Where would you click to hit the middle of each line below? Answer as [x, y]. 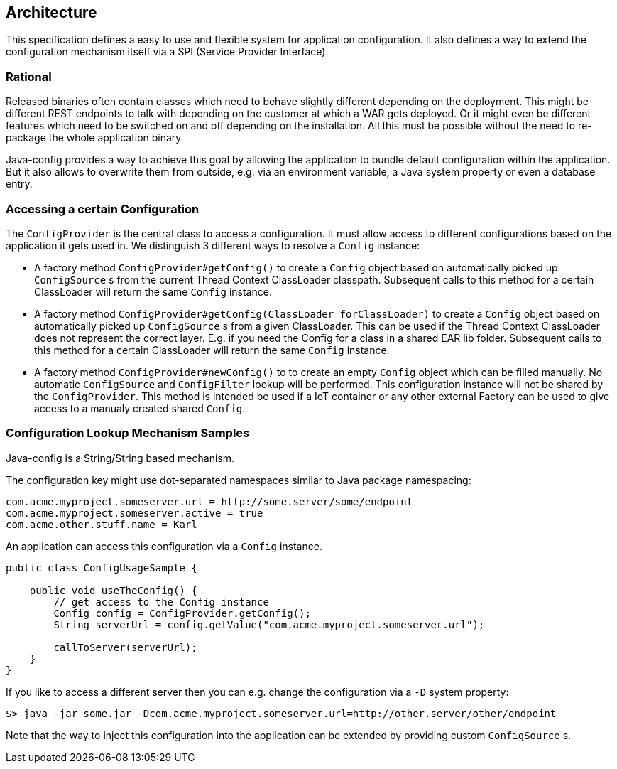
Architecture [51, 12]
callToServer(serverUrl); [125, 647]
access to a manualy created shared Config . [140, 408]
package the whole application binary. [95, 138]
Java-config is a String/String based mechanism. [120, 458]
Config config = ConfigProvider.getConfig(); [182, 613]
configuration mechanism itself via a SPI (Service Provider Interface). [167, 52]
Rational [29, 76]
